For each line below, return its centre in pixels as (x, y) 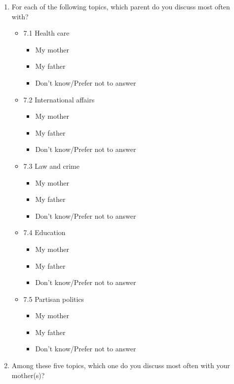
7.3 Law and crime (51, 166)
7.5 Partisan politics (54, 299)
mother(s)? (28, 375)
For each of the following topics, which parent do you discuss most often (121, 6)
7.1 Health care (46, 33)
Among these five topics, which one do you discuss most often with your (121, 365)
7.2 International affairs (59, 99)
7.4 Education (44, 232)
